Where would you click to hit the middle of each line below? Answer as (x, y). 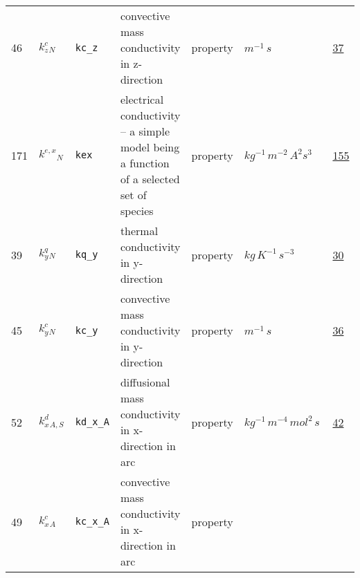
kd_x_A (92, 422)
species (137, 211)
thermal (139, 231)
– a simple (145, 131)
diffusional (145, 382)
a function (145, 163)
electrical (142, 99)
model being (150, 147)
